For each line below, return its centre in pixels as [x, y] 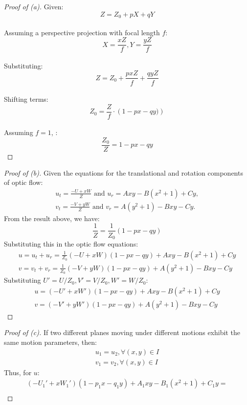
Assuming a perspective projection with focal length [82, 32]
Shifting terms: [26, 99]
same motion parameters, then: [50, 342]
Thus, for [18, 372]
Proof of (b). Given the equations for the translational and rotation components [123, 172]
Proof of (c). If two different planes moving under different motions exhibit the [122, 332]
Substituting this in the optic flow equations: [71, 244]
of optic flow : [23, 182]
